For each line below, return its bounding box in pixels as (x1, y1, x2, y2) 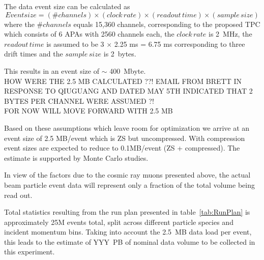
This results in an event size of (4, 65, 99, 76)
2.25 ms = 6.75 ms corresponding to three (114, 38, 245, 49)
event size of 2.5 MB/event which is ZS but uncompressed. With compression (4, 132, 245, 143)
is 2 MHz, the (208, 28, 252, 39)
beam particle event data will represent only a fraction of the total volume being (4, 179, 255, 190)
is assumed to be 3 (46, 38, 104, 49)
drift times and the (4, 48, 63, 59)
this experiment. (4, 246, 55, 257)
